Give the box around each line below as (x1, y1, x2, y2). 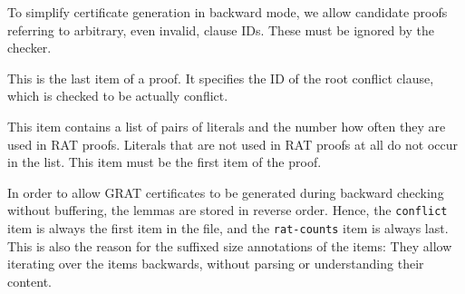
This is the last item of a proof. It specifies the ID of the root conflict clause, (7, 68, 434, 87)
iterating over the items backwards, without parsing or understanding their (7, 254, 424, 273)
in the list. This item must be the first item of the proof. (7, 152, 322, 171)
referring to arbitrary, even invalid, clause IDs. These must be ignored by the (7, 20, 434, 39)
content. (7, 271, 52, 290)
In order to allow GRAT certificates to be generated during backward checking (7, 182, 444, 201)
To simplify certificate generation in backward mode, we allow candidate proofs (7, 3, 448, 21)
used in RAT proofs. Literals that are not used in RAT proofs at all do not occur (7, 134, 459, 153)
